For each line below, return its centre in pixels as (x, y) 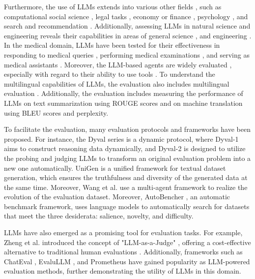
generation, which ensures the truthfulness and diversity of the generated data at (126, 177)
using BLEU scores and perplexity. (56, 112)
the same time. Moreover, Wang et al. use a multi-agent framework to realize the (126, 187)
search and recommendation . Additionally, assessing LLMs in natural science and (127, 26)
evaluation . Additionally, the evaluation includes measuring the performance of (124, 93)
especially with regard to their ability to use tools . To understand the (110, 74)
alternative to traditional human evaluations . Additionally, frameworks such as (123, 252)
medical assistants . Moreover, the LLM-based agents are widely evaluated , (118, 64)
